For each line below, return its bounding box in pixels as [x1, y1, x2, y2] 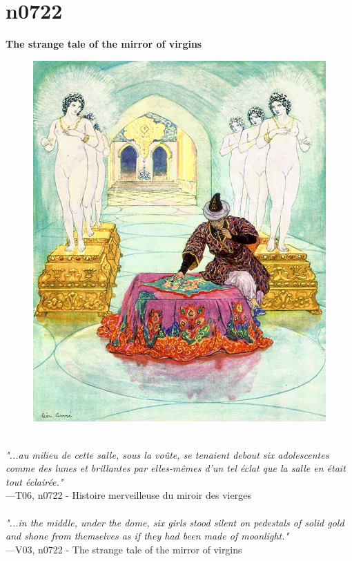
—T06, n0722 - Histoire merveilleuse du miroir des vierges [6, 488, 251, 502]
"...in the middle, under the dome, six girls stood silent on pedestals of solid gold [6, 515, 344, 529]
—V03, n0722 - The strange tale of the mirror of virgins [6, 542, 242, 556]
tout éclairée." [6, 474, 63, 488]
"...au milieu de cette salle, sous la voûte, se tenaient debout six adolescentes [6, 447, 329, 462]
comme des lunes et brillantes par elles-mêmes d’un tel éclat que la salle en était [6, 461, 346, 475]
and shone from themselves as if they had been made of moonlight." [6, 529, 289, 543]
